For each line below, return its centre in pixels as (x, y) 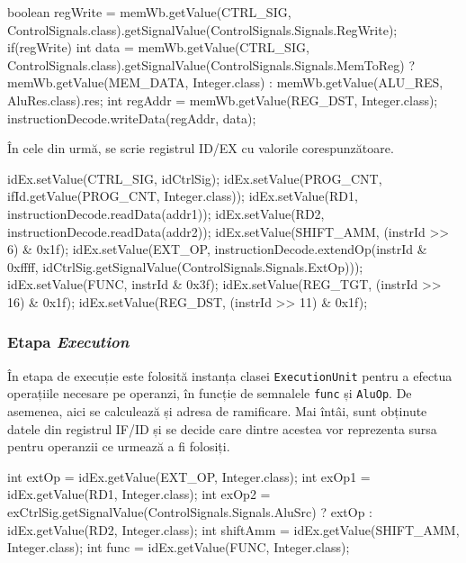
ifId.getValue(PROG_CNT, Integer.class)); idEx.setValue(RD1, (183, 196)
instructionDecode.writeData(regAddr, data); (132, 118)
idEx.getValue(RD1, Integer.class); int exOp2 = (139, 494)
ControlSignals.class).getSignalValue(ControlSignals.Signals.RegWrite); (202, 29)
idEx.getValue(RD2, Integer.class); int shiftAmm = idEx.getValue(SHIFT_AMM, (233, 529)
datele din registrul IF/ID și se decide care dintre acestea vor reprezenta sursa (222, 428)
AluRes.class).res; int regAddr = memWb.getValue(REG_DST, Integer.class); (223, 100)
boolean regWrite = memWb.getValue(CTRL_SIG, (149, 12)
